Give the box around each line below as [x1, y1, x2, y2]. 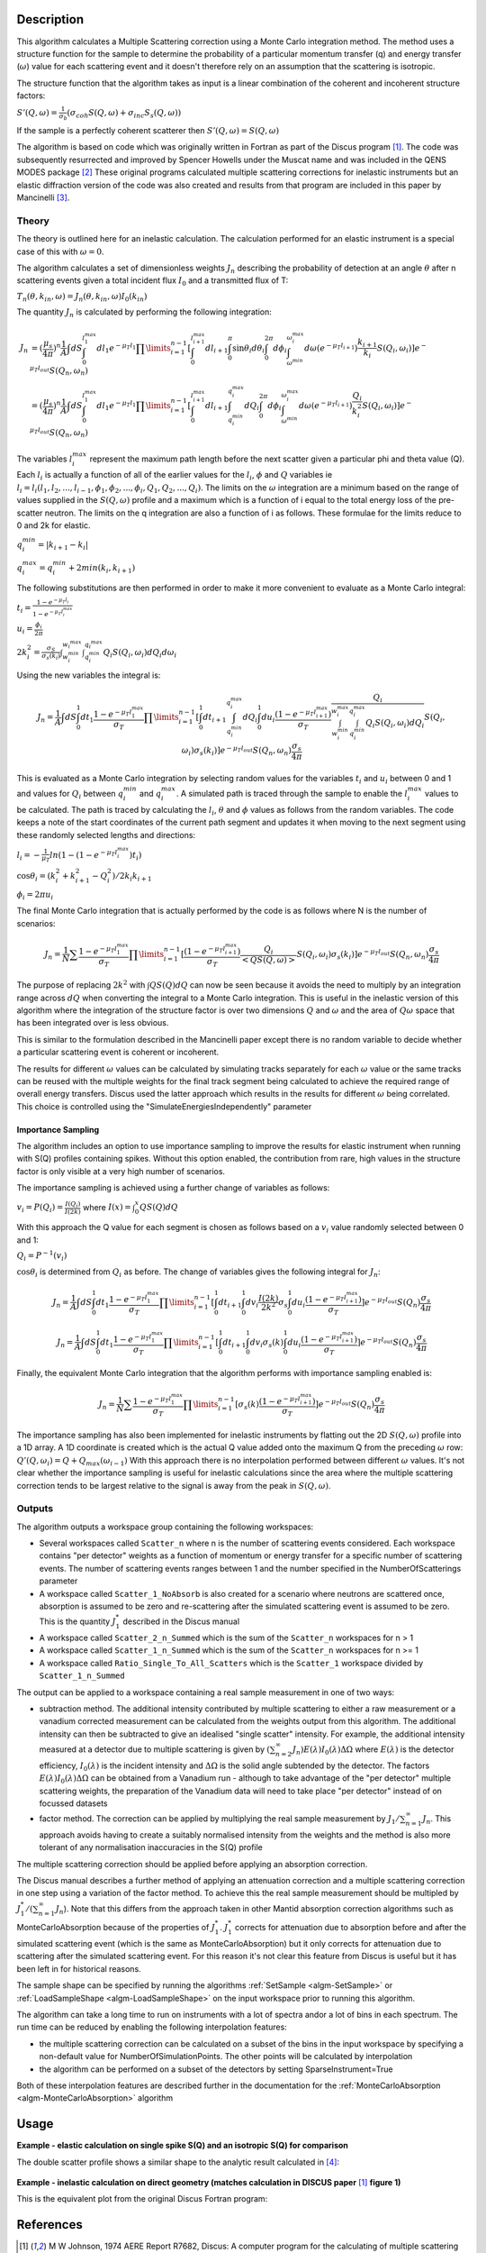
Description [16, 12, 85, 27]
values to [424, 788, 459, 798]
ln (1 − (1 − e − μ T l [49, 848, 118, 861]
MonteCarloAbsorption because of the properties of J [16, 1922, 216, 1933]
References [16, 2217, 83, 2232]
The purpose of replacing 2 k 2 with [16, 979, 146, 990]
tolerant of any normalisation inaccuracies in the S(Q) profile [39, 1842, 263, 1853]
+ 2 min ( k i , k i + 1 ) [67, 562, 136, 575]
